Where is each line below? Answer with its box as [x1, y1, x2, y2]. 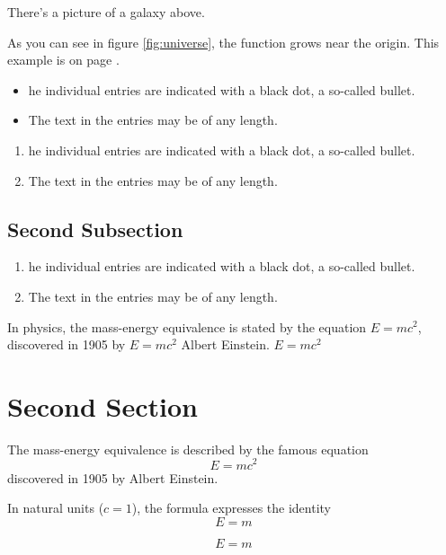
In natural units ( [7, 498, 104, 517]
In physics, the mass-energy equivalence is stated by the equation [7, 317, 367, 336]
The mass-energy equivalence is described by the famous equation [7, 439, 369, 458]
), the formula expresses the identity [131, 498, 331, 517]
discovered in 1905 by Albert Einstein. [7, 468, 219, 487]
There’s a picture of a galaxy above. [7, 3, 205, 21]
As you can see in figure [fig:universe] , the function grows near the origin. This [7, 32, 440, 51]
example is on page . [7, 50, 120, 69]
